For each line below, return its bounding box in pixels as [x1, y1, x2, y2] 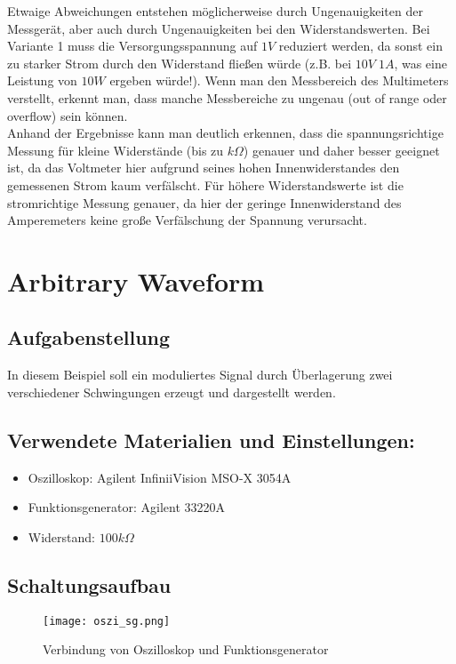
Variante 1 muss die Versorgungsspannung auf [7, 36, 258, 55]
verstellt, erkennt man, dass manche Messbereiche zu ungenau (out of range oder [7, 88, 447, 107]
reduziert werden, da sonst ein [278, 36, 444, 55]
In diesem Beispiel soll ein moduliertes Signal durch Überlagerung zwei [7, 365, 393, 384]
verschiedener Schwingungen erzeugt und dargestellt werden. [7, 382, 336, 401]
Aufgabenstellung [7, 324, 171, 351]
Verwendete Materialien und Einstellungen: [7, 426, 415, 453]
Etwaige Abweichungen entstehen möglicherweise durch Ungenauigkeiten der [7, 2, 423, 20]
